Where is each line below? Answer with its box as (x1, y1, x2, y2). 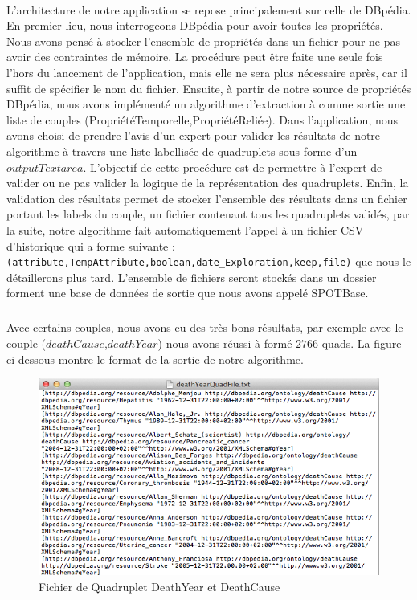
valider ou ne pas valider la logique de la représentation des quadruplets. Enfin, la (6, 174, 409, 191)
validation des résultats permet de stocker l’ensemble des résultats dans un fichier (6, 190, 407, 206)
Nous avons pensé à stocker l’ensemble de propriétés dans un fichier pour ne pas (6, 32, 400, 49)
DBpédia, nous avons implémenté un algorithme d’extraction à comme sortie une (6, 96, 406, 112)
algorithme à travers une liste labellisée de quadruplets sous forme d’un (6, 142, 358, 159)
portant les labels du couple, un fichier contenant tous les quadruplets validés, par (6, 206, 410, 222)
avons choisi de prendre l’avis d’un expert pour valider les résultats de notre (6, 127, 381, 144)
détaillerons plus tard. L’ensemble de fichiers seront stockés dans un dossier (6, 268, 377, 285)
